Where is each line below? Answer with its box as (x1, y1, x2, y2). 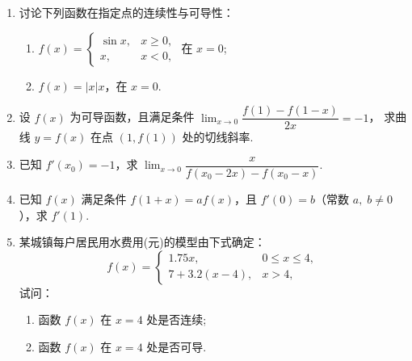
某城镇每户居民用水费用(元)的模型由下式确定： (19, 233, 266, 250)
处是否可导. (146, 338, 207, 355)
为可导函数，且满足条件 (69, 108, 195, 125)
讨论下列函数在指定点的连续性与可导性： (19, 4, 234, 20)
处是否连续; (146, 311, 207, 328)
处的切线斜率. (182, 128, 254, 145)
